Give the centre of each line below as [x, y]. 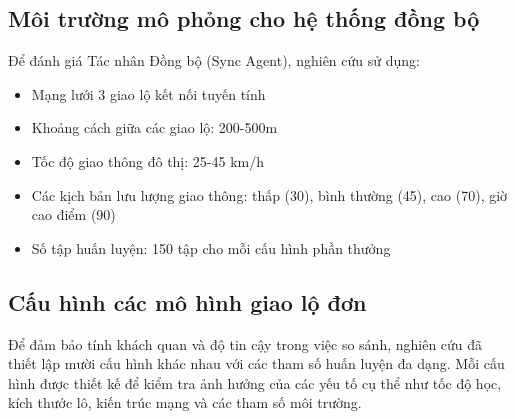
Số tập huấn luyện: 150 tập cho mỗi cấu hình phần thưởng [211, 247]
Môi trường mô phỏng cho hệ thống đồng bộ [244, 18]
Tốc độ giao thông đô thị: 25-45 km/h [147, 160]
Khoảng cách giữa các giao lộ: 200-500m [154, 127]
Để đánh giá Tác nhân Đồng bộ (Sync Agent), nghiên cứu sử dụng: [214, 60]
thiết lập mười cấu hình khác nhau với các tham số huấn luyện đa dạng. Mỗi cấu [256, 363]
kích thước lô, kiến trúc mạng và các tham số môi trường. [185, 402]
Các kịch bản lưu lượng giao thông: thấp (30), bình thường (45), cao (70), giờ [269, 194]
